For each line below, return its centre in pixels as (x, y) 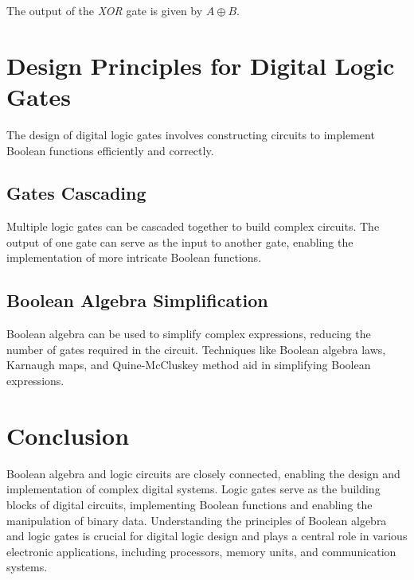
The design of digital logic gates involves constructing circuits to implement (191, 134)
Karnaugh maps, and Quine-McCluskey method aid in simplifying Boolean (189, 365)
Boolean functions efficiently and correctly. (110, 150)
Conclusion (68, 435)
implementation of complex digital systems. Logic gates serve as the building (193, 489)
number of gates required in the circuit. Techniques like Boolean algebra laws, (196, 349)
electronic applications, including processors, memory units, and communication (201, 551)
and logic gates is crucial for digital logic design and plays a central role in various (207, 536)
